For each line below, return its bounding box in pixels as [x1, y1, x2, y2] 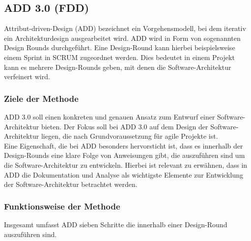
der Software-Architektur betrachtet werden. [4, 179, 138, 189]
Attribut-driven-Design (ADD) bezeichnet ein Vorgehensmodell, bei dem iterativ [4, 23, 246, 33]
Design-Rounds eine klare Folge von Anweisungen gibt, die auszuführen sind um [4, 150, 245, 160]
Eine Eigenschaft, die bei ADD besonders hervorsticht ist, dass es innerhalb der [4, 140, 243, 151]
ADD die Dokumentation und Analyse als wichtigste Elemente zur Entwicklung [4, 169, 243, 180]
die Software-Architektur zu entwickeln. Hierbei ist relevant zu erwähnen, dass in [4, 159, 248, 170]
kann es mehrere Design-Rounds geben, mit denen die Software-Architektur [4, 61, 231, 72]
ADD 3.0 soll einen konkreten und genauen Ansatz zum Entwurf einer [4, 111, 215, 121]
